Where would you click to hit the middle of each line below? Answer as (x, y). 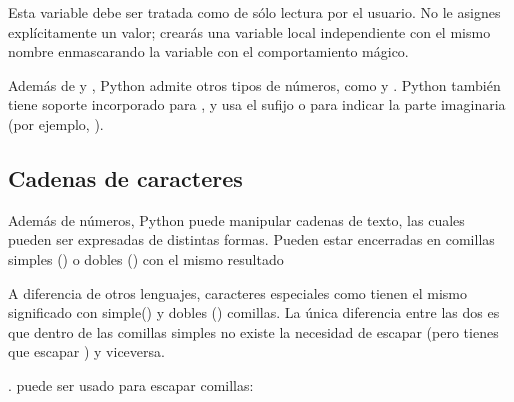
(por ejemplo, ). (56, 123)
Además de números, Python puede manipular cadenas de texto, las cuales (236, 219)
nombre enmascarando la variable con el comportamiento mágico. (208, 51)
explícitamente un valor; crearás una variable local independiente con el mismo (249, 31)
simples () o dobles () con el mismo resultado (146, 258)
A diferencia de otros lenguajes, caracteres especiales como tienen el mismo (238, 292)
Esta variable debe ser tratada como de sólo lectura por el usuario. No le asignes (254, 12)
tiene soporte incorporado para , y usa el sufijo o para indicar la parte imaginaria (257, 104)
